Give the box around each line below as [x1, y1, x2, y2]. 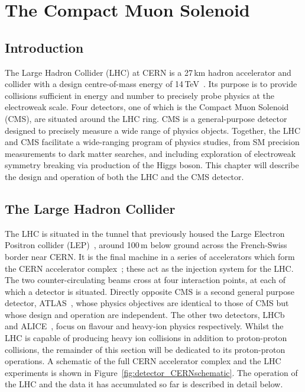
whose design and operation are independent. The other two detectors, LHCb [5, 308, 285, 320]
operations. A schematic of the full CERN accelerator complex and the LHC [5, 355, 281, 367]
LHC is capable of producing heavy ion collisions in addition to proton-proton [5, 332, 287, 344]
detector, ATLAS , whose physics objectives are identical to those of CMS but [5, 297, 289, 309]
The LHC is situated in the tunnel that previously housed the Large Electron [5, 227, 285, 239]
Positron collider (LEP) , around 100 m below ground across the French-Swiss [5, 239, 287, 251]
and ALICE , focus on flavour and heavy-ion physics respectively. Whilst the [5, 320, 284, 332]
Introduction [5, 38, 84, 56]
